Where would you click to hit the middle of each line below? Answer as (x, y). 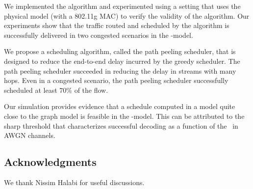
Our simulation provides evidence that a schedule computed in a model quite (120, 106)
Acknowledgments (50, 162)
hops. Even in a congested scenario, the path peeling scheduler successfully (116, 80)
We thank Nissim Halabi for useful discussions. (74, 182)
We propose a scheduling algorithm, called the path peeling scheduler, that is (120, 51)
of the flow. (91, 90)
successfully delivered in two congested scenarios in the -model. (99, 35)
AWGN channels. (30, 135)
